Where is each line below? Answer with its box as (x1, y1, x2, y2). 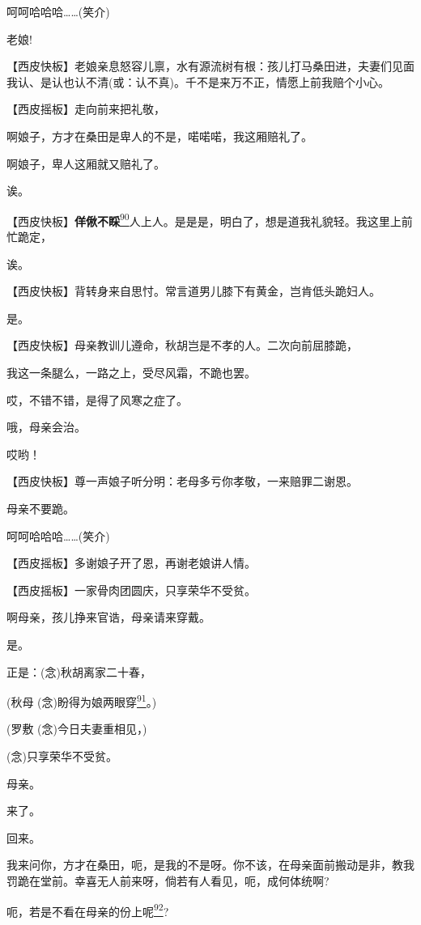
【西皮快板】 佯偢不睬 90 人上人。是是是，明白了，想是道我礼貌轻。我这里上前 (6, 210, 413, 229)
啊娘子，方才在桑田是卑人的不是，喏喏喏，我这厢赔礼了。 (6, 127, 313, 144)
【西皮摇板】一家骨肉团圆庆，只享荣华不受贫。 (6, 581, 256, 598)
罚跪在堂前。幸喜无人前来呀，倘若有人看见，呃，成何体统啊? (6, 872, 330, 889)
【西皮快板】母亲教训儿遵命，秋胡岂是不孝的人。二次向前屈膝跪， (6, 337, 358, 354)
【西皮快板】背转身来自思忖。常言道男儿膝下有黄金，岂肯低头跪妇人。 (6, 282, 381, 299)
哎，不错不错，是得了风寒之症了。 (6, 391, 188, 408)
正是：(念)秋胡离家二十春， (6, 663, 151, 680)
